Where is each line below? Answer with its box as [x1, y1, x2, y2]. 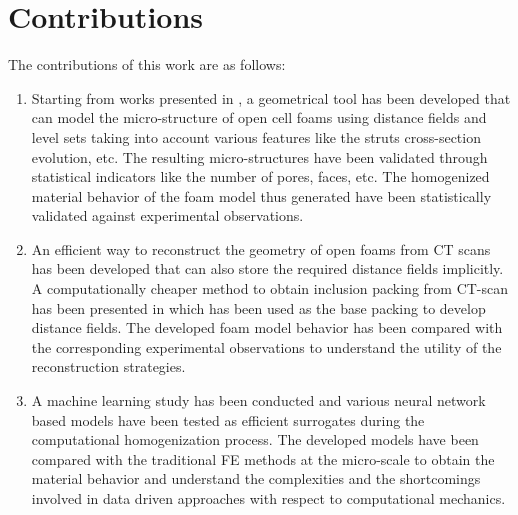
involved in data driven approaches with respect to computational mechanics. [31, 488, 506, 508]
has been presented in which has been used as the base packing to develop [31, 297, 486, 318]
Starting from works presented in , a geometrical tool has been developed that [31, 87, 511, 108]
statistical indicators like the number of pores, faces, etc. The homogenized [31, 166, 490, 187]
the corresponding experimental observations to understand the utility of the [31, 336, 502, 357]
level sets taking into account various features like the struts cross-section [31, 126, 481, 147]
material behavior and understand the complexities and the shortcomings [31, 468, 481, 489]
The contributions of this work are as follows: [8, 54, 286, 75]
